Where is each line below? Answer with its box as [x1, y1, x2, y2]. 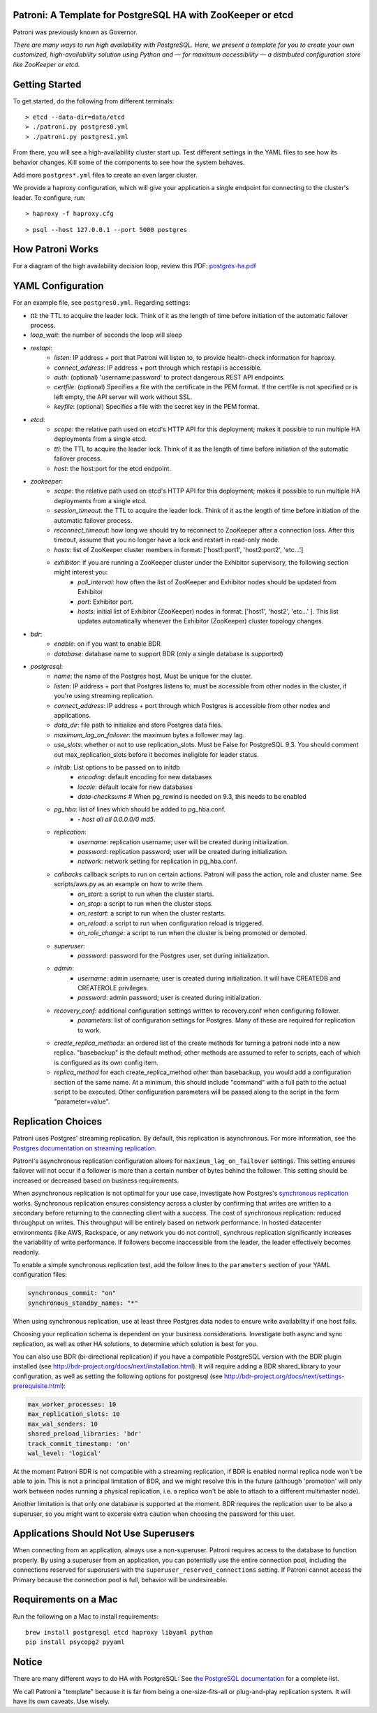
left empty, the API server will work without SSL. [54, 392, 193, 401]
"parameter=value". [54, 1097, 110, 1106]
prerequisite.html [13, 1382, 62, 1390]
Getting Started [13, 78, 82, 90]
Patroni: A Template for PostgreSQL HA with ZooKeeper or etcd [13, 9, 294, 21]
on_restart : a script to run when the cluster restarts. [77, 909, 226, 918]
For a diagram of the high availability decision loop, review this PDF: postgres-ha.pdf [13, 262, 256, 270]
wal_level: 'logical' [27, 1450, 102, 1457]
